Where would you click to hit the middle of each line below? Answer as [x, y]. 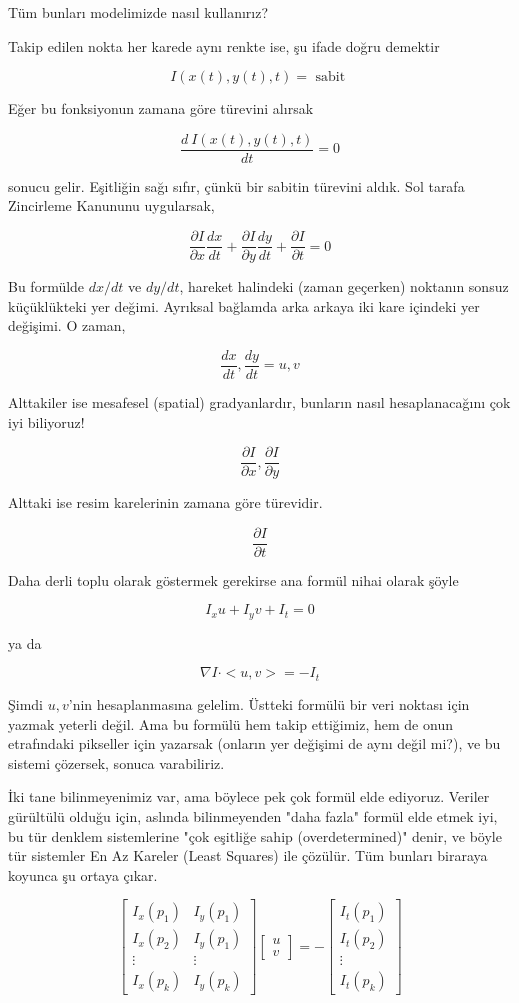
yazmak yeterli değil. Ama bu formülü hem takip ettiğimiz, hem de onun [230, 723]
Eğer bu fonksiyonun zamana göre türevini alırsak [161, 108]
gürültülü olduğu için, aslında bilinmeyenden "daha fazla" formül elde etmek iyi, [253, 815]
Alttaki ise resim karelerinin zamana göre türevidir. [165, 502]
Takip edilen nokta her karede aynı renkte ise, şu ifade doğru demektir [224, 45]
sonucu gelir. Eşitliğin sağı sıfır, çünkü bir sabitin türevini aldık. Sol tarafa [236, 185]
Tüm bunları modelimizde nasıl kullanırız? [138, 12]
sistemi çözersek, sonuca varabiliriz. [116, 762]
